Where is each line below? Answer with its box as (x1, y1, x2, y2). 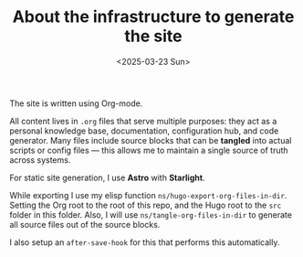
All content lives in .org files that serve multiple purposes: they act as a (9, 115, 277, 126)
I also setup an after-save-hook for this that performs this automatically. (9, 236, 280, 248)
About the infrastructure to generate (12, 6, 295, 27)
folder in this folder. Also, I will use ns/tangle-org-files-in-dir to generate (9, 209, 292, 220)
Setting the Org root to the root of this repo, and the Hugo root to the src (9, 199, 282, 210)
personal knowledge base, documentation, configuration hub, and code (9, 125, 279, 136)
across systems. (9, 154, 71, 166)
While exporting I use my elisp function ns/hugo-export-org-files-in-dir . (9, 189, 287, 200)
